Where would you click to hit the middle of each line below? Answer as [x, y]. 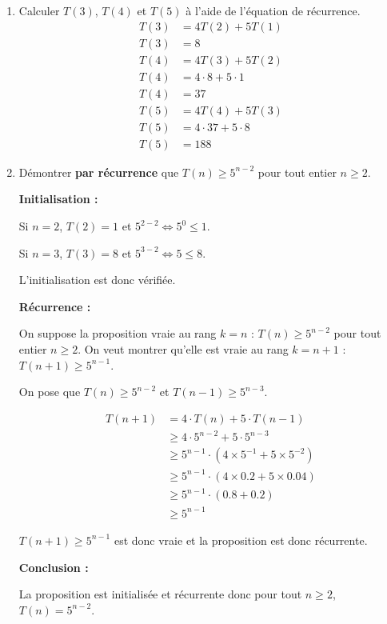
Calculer [39, 10]
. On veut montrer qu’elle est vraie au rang [183, 349]
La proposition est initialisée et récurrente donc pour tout [160, 594]
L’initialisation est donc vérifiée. [97, 280]
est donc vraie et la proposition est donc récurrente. [241, 540]
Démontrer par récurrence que [99, 172]
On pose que [50, 392]
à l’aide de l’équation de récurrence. [273, 10]
